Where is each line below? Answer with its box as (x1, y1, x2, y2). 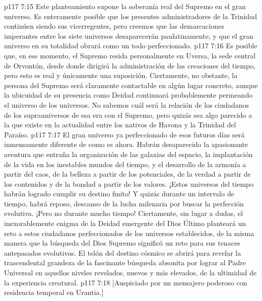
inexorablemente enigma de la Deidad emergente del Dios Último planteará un (4, 218, 246, 229)
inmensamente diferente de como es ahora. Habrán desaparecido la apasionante (4, 139, 248, 149)
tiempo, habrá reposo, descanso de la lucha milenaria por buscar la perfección (4, 198, 244, 208)
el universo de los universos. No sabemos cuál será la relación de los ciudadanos (4, 99, 249, 110)
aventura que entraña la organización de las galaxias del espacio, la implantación (4, 148, 253, 159)
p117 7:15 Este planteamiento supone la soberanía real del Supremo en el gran (4, 1, 246, 11)
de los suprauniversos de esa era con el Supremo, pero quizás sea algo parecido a (4, 109, 252, 120)
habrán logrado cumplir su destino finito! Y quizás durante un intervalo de (4, 188, 234, 199)
